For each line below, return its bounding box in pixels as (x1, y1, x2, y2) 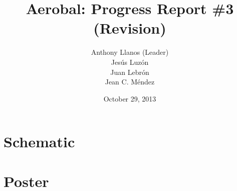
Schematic (4, 131, 75, 152)
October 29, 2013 (103, 93, 156, 104)
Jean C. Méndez (105, 76, 155, 87)
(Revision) (93, 18, 166, 38)
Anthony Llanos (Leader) (91, 47, 169, 57)
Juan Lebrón (110, 66, 149, 77)
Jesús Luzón (111, 56, 149, 67)
